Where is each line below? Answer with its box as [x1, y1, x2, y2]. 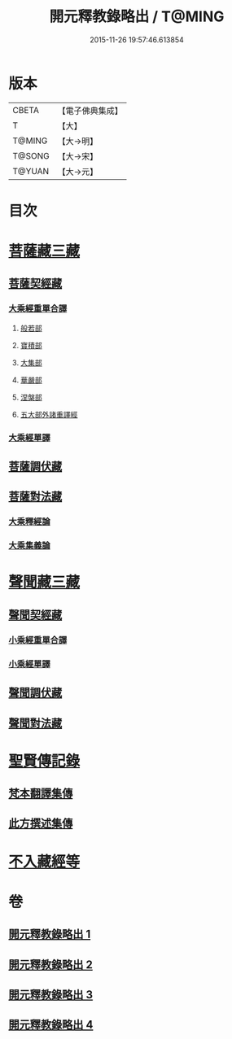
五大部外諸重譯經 [20, 409, 78, 419]
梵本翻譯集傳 [8, 787, 73, 801]
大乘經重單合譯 [8, 303, 68, 314]
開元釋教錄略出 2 [8, 958, 94, 971]
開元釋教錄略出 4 [8, 1018, 94, 1032]
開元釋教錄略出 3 [8, 988, 94, 1002]
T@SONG [12, 150, 50, 161]
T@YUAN [12, 165, 50, 177]
